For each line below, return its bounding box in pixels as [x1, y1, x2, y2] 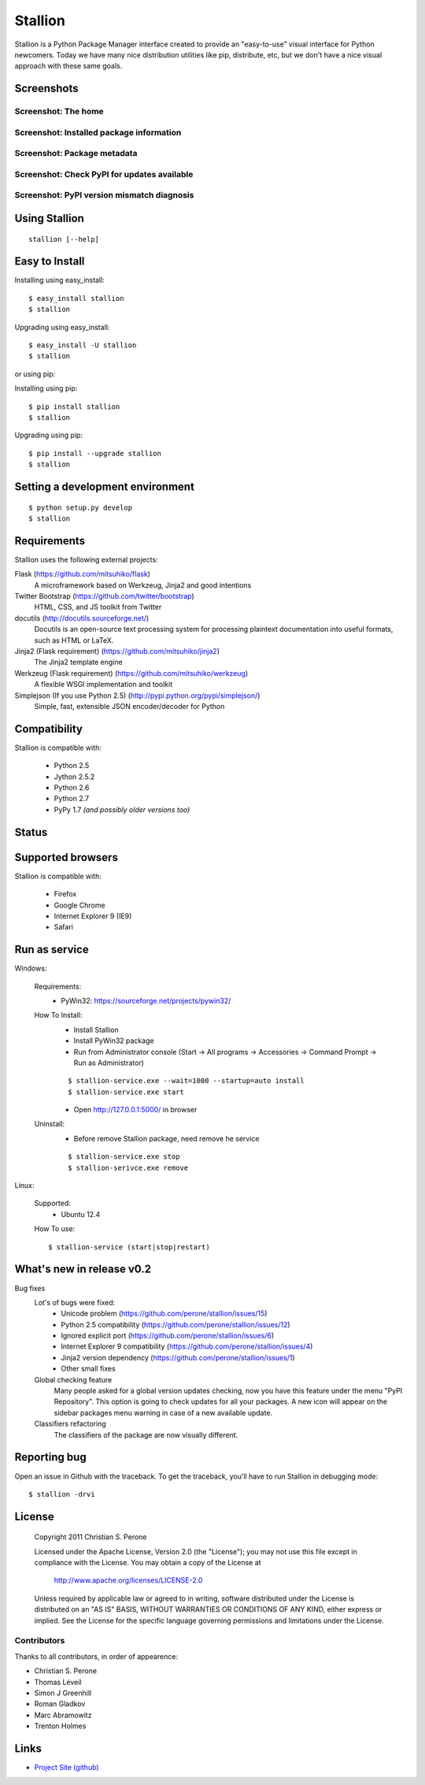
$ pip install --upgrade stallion [28, 449, 161, 458]
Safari [54, 922, 74, 932]
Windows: [14, 963, 47, 973]
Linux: [14, 1181, 35, 1190]
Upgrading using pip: [14, 430, 83, 440]
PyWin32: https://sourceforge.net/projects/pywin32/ [61, 996, 231, 1005]
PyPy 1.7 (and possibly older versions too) [54, 804, 190, 815]
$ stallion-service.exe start [68, 1087, 185, 1097]
